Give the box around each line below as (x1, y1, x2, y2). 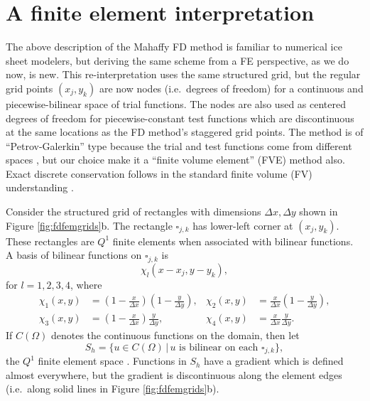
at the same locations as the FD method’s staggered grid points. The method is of (6, 124, 364, 139)
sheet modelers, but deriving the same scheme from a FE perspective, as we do (6, 53, 349, 68)
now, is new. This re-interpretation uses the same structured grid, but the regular (6, 67, 361, 82)
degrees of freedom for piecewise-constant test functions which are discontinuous (6, 110, 354, 125)
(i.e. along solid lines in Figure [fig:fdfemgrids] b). (6, 381, 219, 396)
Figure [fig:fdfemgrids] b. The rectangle (6, 218, 173, 232)
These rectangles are (6, 233, 94, 248)
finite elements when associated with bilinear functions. (112, 233, 354, 248)
